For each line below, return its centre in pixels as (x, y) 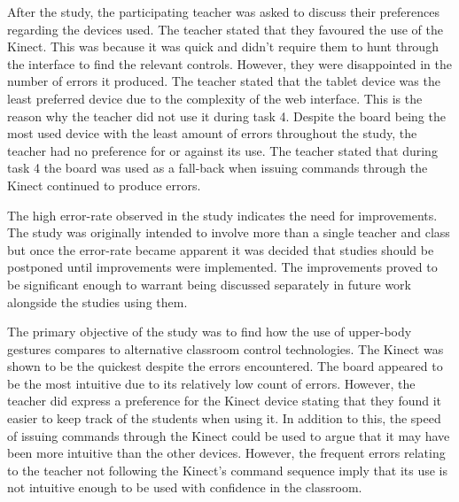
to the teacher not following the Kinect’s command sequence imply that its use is (227, 470)
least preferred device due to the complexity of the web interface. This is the (215, 98)
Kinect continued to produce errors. (104, 185)
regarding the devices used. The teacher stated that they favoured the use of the (225, 29)
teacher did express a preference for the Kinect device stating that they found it (225, 401)
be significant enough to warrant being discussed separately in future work (209, 284)
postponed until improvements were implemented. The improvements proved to (222, 267)
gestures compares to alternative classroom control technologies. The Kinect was (226, 348)
